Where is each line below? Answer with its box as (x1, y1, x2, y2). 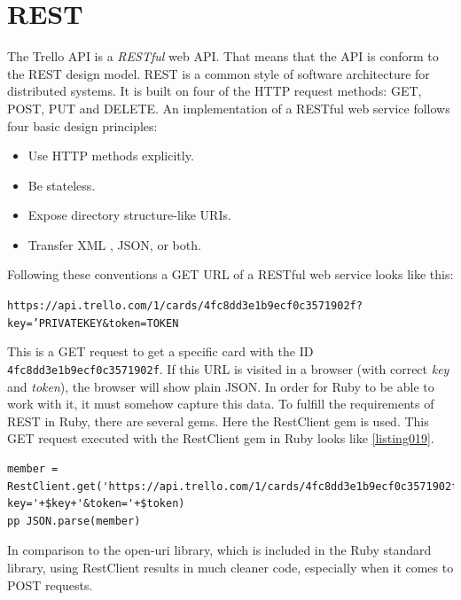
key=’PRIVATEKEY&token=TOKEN (7, 316, 179, 330)
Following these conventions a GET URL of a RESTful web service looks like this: (7, 265, 454, 284)
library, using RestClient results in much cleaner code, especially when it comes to (7, 557, 454, 576)
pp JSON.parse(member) (7, 514, 141, 527)
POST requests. (7, 575, 93, 594)
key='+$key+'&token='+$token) (7, 497, 185, 510)
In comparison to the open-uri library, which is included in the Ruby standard (7, 541, 432, 559)
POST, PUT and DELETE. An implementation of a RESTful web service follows (7, 98, 450, 117)
